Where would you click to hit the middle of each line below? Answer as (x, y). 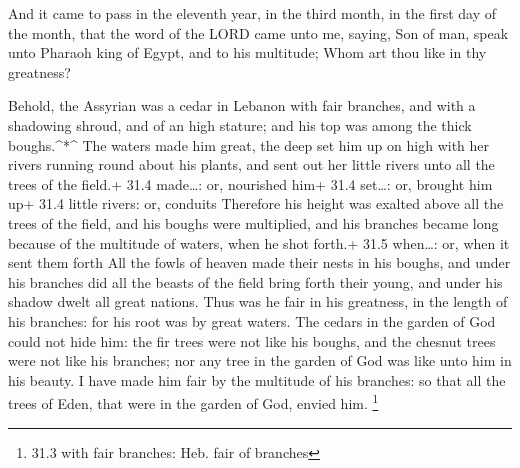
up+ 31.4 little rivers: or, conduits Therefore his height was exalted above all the (256, 203)
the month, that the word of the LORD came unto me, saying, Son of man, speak (258, 32)
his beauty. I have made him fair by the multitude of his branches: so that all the (257, 379)
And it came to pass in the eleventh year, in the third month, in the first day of (252, 13)
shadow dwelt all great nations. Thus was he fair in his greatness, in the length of (258, 301)
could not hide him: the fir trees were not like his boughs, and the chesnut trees (252, 340)
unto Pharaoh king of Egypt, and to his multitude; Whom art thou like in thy (247, 52)
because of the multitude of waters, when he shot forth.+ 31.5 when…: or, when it (259, 242)
